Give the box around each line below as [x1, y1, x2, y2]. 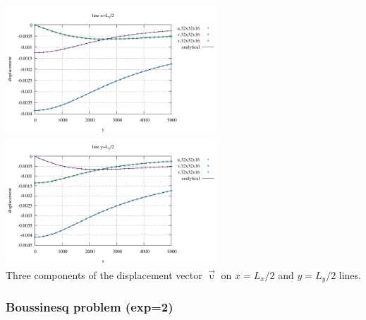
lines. [338, 268, 361, 282]
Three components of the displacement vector [6, 268, 202, 282]
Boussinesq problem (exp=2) [6, 298, 173, 316]
